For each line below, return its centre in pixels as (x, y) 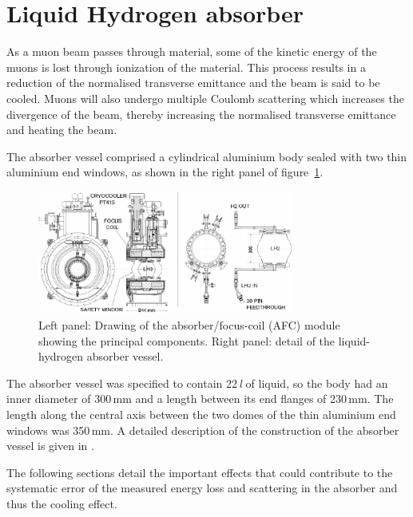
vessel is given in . (50, 446)
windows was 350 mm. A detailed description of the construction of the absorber (203, 430)
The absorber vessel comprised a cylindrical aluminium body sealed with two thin (207, 156)
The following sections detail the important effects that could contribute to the (200, 472)
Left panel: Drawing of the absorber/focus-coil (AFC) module (189, 325)
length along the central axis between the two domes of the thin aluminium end (201, 414)
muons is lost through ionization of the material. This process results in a (186, 67)
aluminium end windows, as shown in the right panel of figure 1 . (165, 172)
